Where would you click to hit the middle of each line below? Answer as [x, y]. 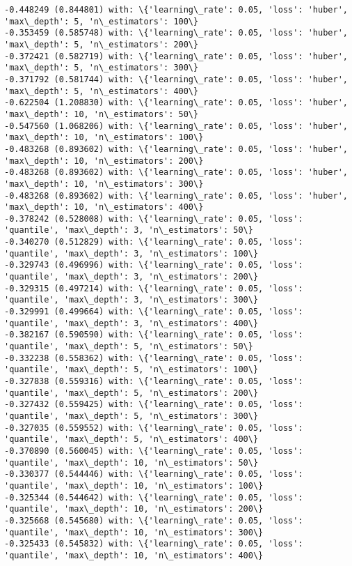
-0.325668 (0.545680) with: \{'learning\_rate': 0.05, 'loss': [154, 520]
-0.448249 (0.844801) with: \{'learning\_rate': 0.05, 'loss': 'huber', [176, 10]
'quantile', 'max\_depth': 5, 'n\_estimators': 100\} [131, 370]
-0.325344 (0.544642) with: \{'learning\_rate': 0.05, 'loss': [154, 497]
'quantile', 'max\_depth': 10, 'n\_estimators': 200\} [134, 509]
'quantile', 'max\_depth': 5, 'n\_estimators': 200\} [131, 393]
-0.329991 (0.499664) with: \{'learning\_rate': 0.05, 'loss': [154, 312]
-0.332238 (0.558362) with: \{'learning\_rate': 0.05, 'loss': [154, 358]
